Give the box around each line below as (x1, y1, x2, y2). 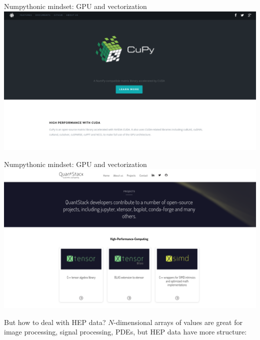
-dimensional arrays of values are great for (113, 316, 242, 327)
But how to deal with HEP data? (4, 316, 106, 327)
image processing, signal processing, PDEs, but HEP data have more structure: (4, 326, 247, 337)
